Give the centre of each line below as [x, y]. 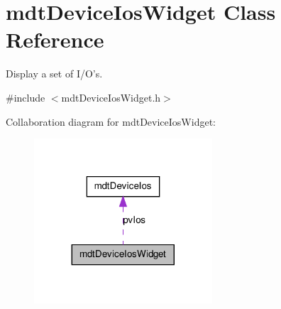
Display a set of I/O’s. [54, 74]
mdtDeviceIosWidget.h [111, 97]
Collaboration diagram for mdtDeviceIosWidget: [111, 121]
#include [26, 97]
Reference [55, 39]
